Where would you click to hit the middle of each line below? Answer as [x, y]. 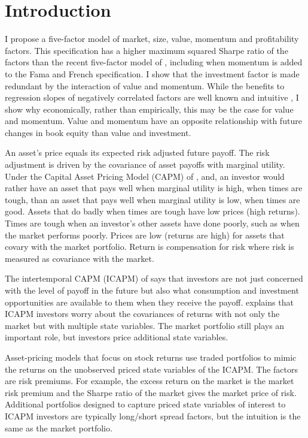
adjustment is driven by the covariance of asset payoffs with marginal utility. [145, 164]
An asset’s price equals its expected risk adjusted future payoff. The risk [137, 152]
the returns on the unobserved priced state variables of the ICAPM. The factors [152, 369]
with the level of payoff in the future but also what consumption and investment [152, 290]
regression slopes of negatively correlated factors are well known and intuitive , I [152, 97]
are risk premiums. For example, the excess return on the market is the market [150, 381]
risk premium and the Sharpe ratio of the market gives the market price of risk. [151, 392]
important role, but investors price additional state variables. [117, 337]
